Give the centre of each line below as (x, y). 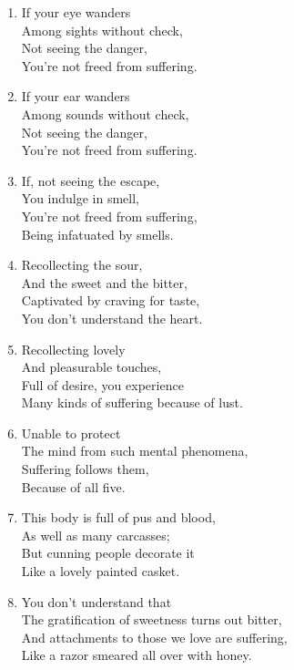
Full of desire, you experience (102, 384)
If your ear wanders (76, 96)
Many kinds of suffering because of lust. (132, 402)
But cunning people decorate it (108, 553)
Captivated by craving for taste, (111, 300)
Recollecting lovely (73, 349)
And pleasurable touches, (91, 367)
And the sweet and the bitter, (104, 282)
